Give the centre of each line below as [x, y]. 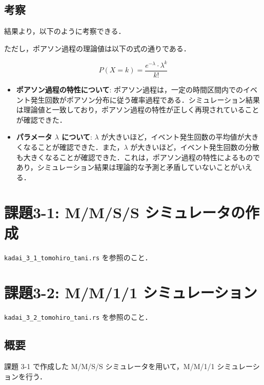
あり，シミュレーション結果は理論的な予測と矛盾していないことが [127, 167]
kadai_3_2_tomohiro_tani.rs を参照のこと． [78, 317]
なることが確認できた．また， [74, 147]
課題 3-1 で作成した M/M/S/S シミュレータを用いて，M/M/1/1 [109, 366]
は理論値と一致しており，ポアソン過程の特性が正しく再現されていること [138, 110]
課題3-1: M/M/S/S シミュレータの [125, 212]
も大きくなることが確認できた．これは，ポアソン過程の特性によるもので [138, 157]
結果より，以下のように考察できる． [65, 31]
